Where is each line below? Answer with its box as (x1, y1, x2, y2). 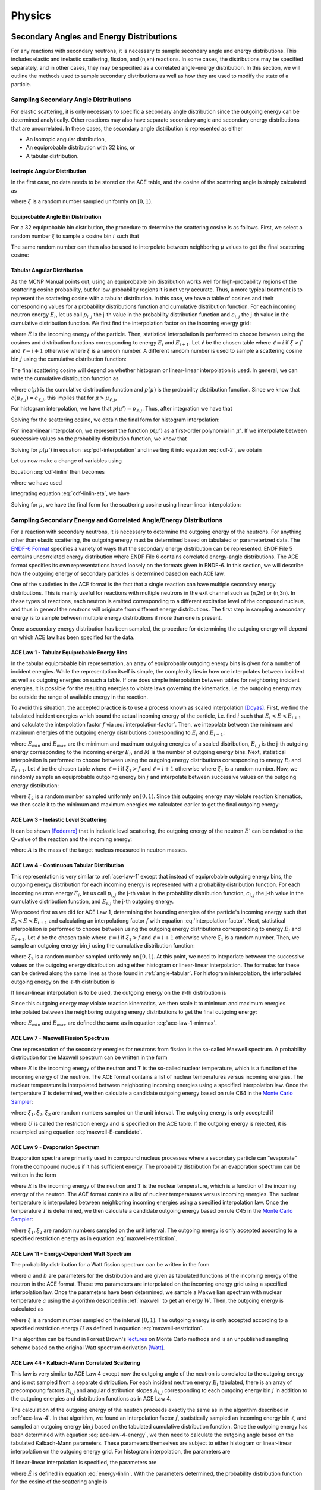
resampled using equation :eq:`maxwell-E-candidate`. (11, 1128, 143, 1135)
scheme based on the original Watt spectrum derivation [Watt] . (11, 1344, 165, 1351)
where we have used (11, 479, 62, 486)
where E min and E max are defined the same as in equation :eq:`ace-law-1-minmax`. (11, 1019, 217, 1028)
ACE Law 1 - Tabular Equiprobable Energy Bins (11, 648, 128, 656)
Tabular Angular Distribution (11, 267, 83, 274)
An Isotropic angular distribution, (26, 135, 106, 142)
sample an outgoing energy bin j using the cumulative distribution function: (11, 942, 196, 949)
